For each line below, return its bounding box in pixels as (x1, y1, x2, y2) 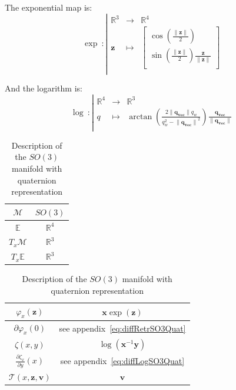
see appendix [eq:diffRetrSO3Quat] (59, 322, 186, 334)
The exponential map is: (5, 1, 92, 13)
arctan (129, 112, 152, 121)
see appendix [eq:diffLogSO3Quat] (60, 354, 185, 366)
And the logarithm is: (5, 82, 82, 94)
